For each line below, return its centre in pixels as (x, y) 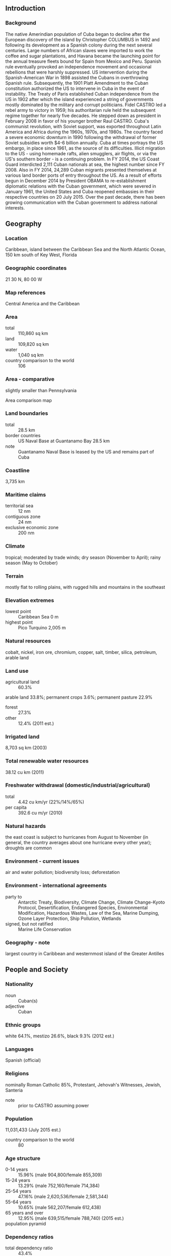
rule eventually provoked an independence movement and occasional (78, 66)
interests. (15, 208)
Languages (20, 1049)
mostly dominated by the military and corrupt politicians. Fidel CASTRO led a (86, 105)
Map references (26, 292)
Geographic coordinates (36, 268)
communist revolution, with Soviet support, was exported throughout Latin (83, 126)
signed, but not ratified (29, 923)
